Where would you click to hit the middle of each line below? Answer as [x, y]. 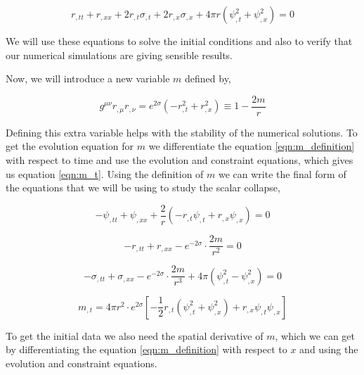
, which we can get [315, 335]
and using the [329, 349]
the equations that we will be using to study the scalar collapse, [143, 187]
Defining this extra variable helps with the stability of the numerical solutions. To [182, 132]
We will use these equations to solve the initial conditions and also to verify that [179, 41]
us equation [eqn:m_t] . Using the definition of [105, 173]
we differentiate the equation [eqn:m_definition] [252, 146]
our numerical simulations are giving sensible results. [119, 55]
